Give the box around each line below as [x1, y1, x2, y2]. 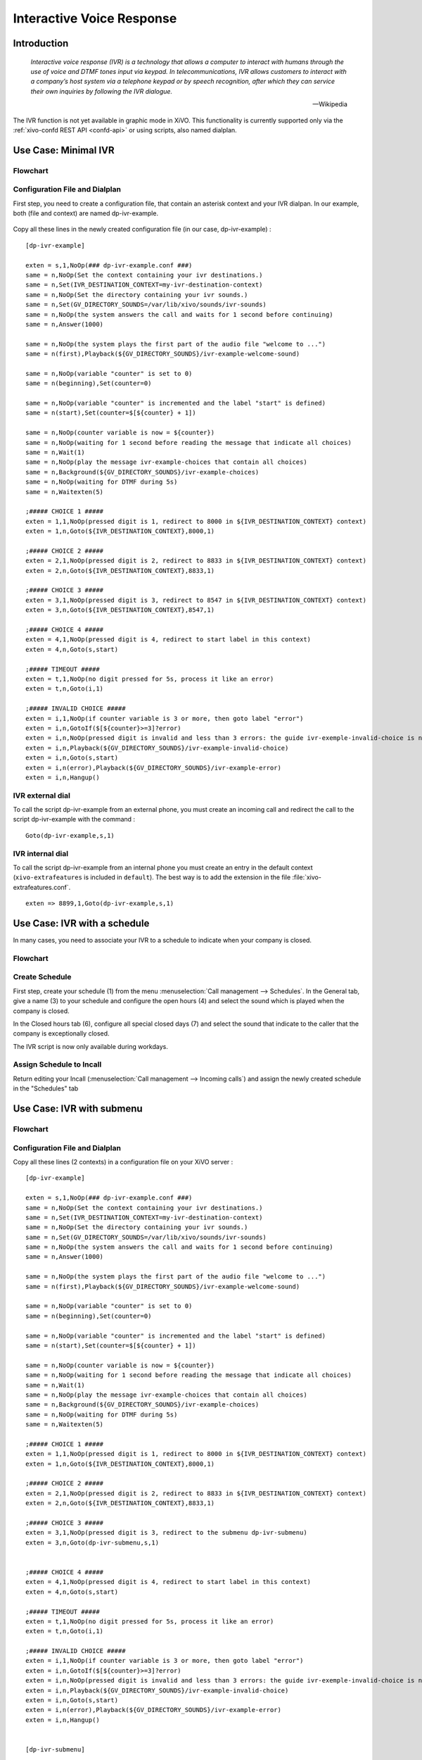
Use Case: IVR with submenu [13, 1102, 143, 1115]
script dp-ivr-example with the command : [13, 815, 136, 824]
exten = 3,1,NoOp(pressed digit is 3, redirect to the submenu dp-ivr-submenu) [25, 1528, 307, 1537]
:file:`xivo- [292, 873, 321, 881]
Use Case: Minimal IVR [13, 144, 115, 156]
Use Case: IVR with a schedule [13, 917, 150, 929]
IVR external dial [13, 791, 70, 800]
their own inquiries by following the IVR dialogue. [30, 87, 172, 95]
